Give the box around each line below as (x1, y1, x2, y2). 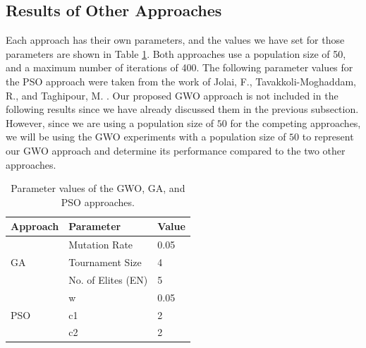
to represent (302, 129, 354, 144)
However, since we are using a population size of (6, 115, 214, 130)
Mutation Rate (68, 237, 133, 252)
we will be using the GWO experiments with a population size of (6, 129, 286, 144)
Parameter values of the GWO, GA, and (11, 181, 185, 196)
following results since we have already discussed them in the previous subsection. (6, 102, 359, 116)
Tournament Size (68, 255, 142, 270)
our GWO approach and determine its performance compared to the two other (6, 143, 346, 157)
